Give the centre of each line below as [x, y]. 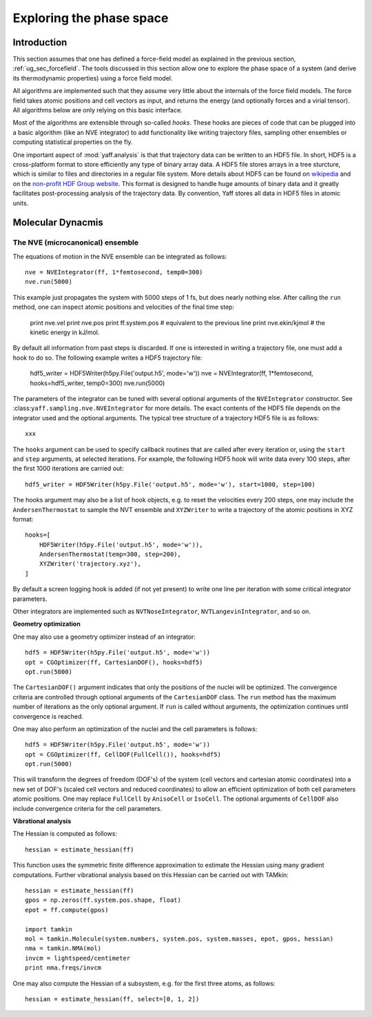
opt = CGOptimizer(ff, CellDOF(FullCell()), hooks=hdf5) [123, 754]
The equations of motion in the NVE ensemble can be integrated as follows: [120, 256]
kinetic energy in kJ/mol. [65, 332]
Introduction [40, 42]
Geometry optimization [46, 624]
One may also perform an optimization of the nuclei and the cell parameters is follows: [135, 729]
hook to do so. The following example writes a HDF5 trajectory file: [107, 358]
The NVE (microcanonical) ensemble [76, 243]
